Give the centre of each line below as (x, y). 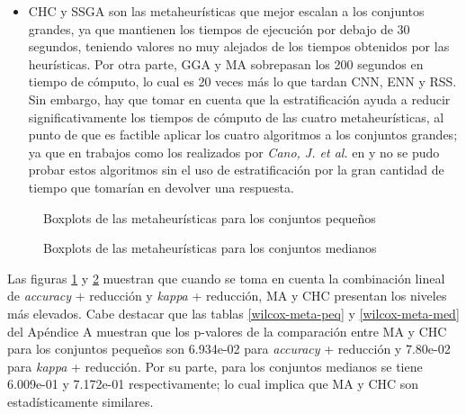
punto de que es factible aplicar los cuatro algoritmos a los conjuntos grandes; (243, 135)
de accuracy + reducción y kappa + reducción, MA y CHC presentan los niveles (227, 296)
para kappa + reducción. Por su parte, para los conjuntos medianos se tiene (215, 366)
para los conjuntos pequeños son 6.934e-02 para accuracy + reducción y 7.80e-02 (229, 349)
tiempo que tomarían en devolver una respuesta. (161, 187)
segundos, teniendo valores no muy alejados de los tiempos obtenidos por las (239, 46)
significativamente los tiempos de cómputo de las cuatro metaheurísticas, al (236, 117)
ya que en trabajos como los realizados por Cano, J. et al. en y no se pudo (234, 152)
